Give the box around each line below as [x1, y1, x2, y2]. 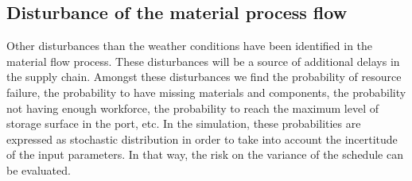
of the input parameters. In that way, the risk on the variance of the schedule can [6, 146, 403, 163]
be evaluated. [6, 161, 71, 178]
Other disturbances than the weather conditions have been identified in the [6, 37, 373, 54]
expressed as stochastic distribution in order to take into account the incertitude [6, 130, 398, 147]
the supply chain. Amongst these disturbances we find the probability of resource [6, 68, 402, 85]
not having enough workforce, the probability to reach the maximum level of [6, 99, 379, 116]
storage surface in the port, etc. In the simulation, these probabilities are [6, 115, 361, 132]
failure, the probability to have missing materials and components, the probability [6, 83, 406, 100]
